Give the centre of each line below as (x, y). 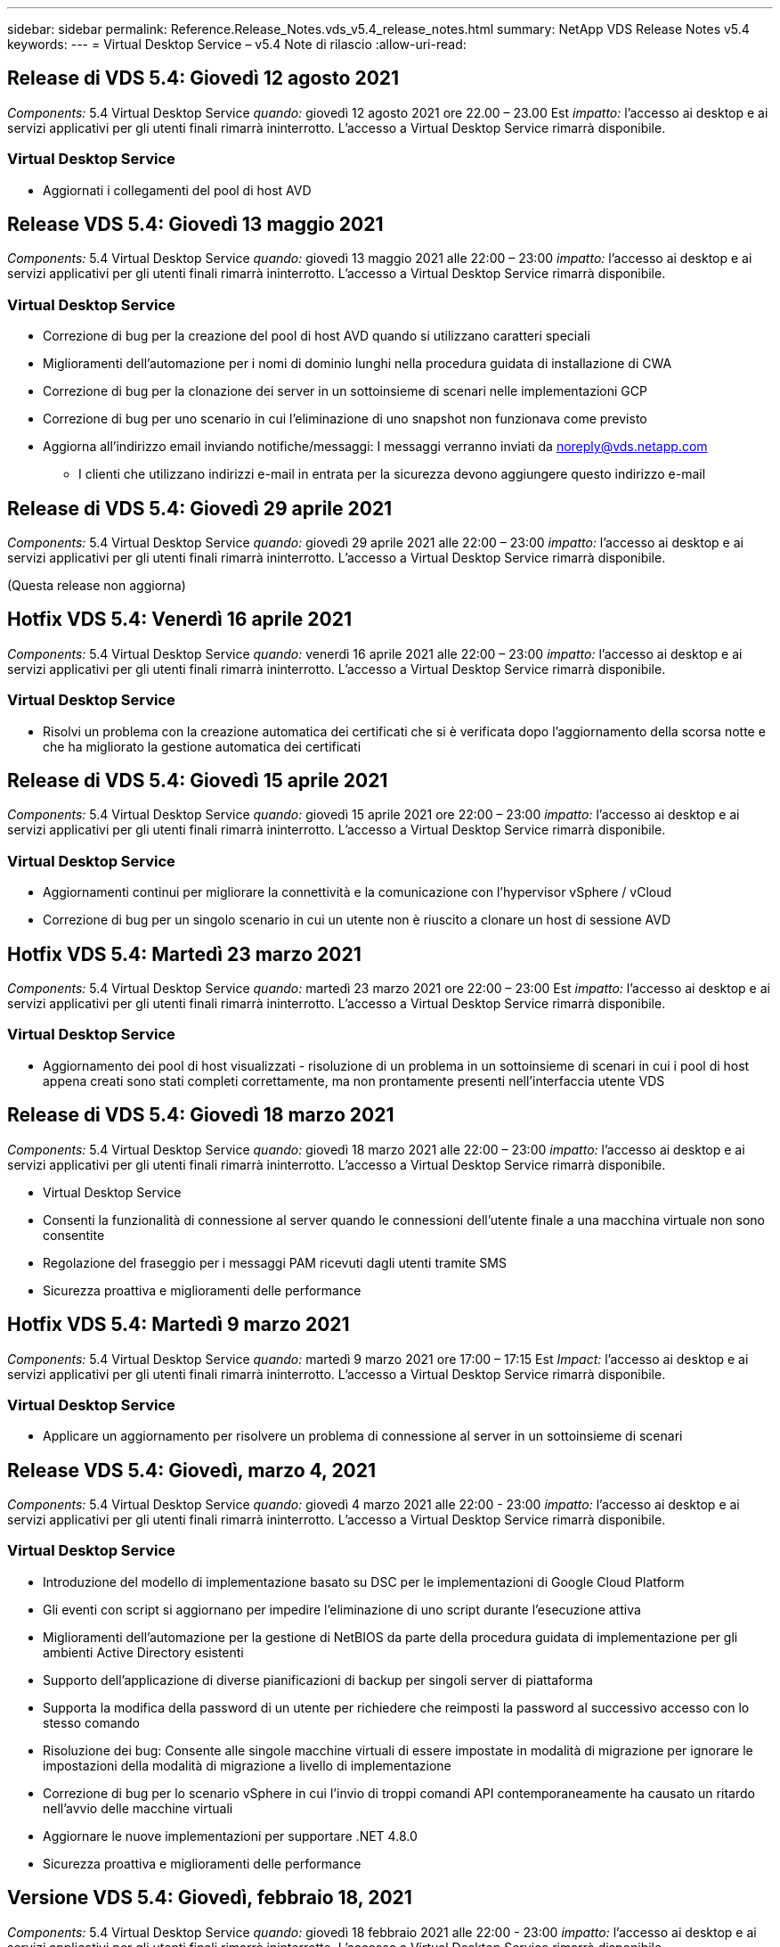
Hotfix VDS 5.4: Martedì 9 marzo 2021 (179, 1325)
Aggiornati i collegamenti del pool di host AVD (177, 190)
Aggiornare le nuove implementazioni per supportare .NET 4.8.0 (230, 1836)
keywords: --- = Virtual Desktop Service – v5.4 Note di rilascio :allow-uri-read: (237, 44)
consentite (74, 1235)
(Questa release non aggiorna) (97, 586)
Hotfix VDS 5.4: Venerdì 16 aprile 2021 (180, 620)
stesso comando (91, 1722)
